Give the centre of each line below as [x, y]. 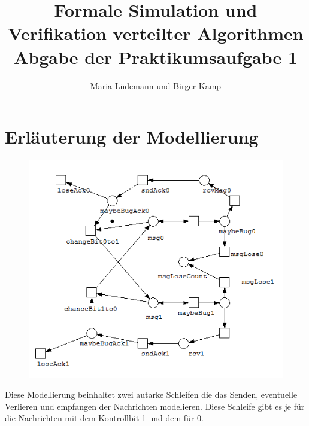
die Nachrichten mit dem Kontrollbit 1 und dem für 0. [104, 418]
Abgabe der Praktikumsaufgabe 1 [156, 57]
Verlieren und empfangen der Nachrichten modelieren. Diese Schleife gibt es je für [155, 406]
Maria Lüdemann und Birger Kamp [156, 85]
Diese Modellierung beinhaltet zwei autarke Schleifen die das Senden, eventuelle [151, 394]
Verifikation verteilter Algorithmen [156, 33]
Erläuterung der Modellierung [132, 137]
